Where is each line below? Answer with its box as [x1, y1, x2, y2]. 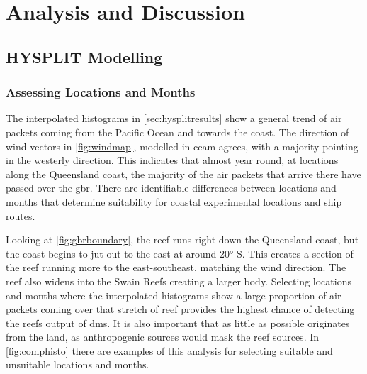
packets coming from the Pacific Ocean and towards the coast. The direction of [6, 124, 349, 139]
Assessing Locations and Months [6, 83, 196, 101]
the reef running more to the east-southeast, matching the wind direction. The [6, 260, 346, 275]
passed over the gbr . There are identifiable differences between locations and [6, 180, 337, 195]
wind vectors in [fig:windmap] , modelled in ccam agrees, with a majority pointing [6, 138, 358, 153]
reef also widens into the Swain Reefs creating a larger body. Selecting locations [6, 273, 351, 288]
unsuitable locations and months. [6, 357, 149, 372]
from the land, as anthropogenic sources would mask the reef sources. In [6, 329, 320, 344]
